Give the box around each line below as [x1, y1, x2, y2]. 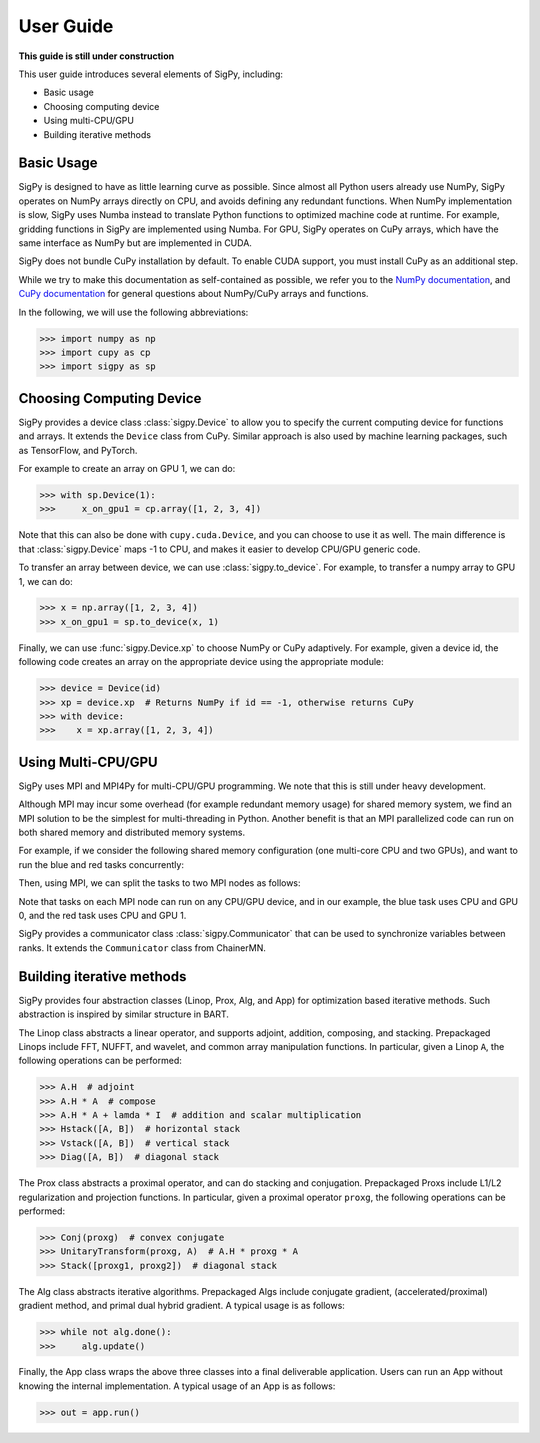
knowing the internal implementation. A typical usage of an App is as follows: [18, 1380, 336, 1392]
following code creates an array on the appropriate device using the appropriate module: [18, 656, 384, 668]
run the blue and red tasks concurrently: [18, 858, 185, 870]
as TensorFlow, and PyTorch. [18, 444, 138, 456]
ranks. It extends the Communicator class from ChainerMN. [18, 941, 267, 954]
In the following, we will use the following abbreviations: [18, 306, 249, 318]
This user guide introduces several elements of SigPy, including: [18, 68, 284, 80]
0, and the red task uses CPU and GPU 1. [18, 910, 187, 922]
